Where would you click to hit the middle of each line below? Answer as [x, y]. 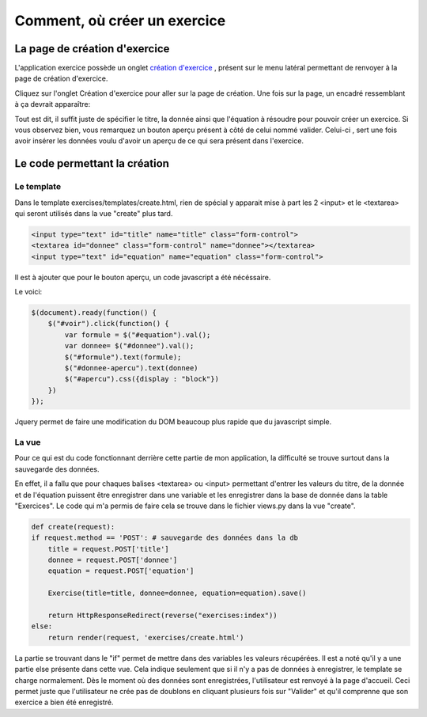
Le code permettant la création [92, 163]
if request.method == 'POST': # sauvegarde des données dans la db [165, 538]
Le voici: [28, 292]
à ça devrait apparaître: [53, 104]
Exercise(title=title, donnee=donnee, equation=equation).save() [177, 593]
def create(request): [73, 527]
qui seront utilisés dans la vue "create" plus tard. [94, 213]
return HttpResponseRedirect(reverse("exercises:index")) [162, 615]
